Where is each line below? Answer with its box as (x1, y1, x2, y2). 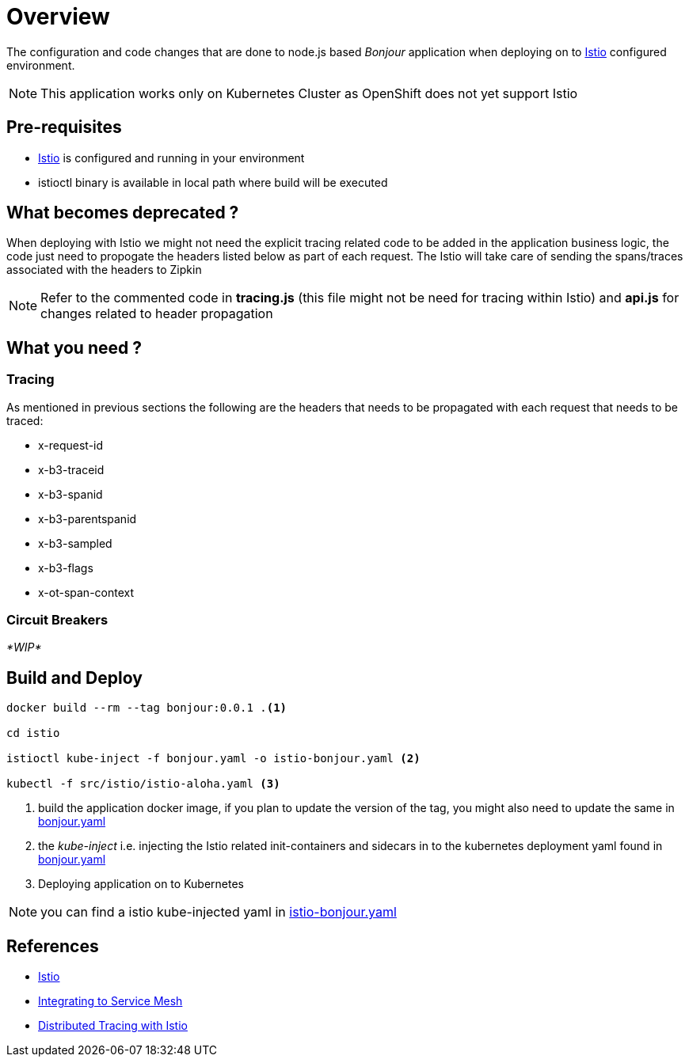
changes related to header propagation (40, 306, 273, 322)
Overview (6, 3, 110, 30)
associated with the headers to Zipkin (6, 263, 202, 277)
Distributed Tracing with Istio (38, 1019, 188, 1033)
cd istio (6, 727, 60, 740)
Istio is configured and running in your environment (38, 150, 305, 165)
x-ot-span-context (38, 585, 135, 599)
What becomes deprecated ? (6, 203, 239, 223)
